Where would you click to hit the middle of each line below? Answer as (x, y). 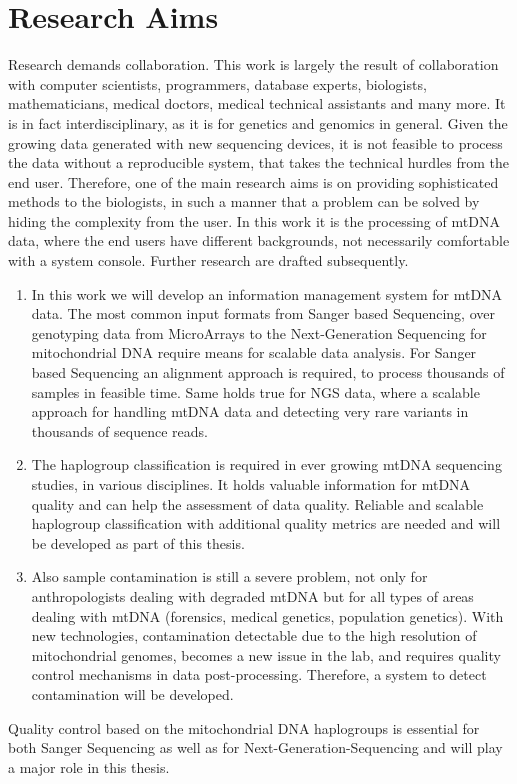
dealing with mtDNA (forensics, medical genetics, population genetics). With (267, 615)
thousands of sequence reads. (119, 430)
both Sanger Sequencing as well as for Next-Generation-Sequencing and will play (255, 747)
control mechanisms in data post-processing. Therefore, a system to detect (259, 674)
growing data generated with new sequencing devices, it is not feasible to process (255, 142)
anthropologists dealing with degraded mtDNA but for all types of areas (252, 595)
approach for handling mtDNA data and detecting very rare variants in (250, 411)
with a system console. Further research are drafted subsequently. (208, 260)
